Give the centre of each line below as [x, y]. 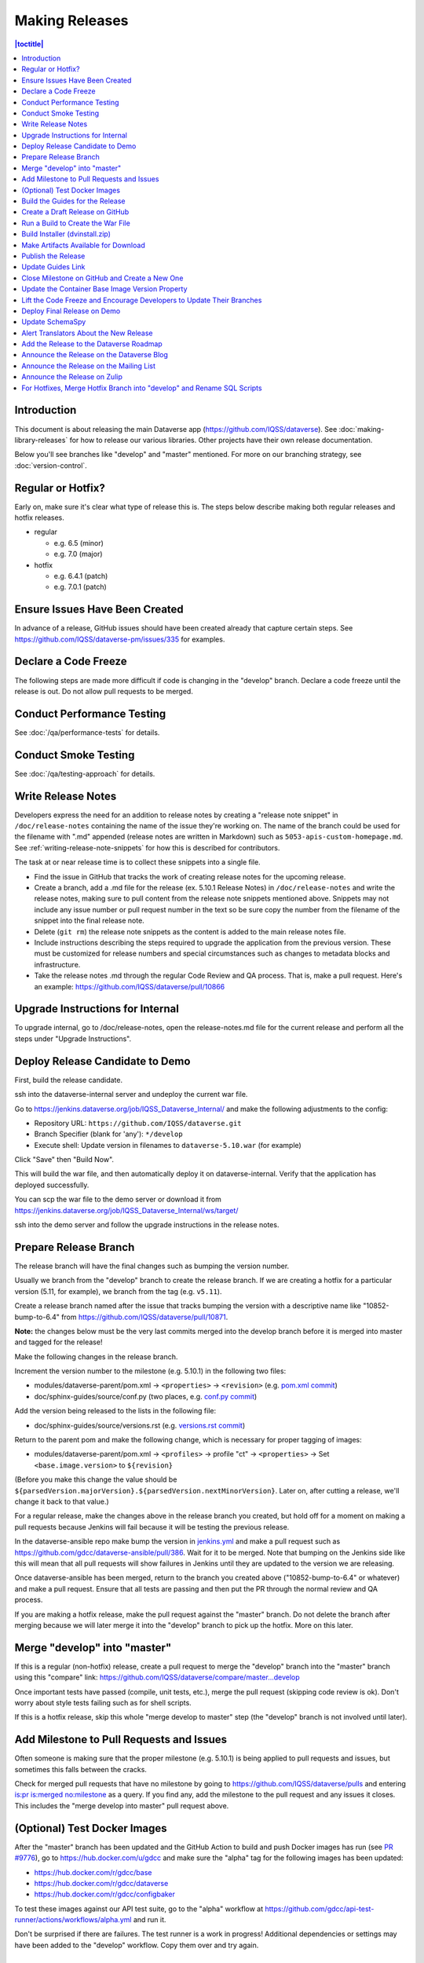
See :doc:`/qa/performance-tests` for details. [87, 732]
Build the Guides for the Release [73, 201]
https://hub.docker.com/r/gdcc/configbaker [105, 1894]
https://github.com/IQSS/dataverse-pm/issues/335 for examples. [120, 639]
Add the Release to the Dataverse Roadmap [92, 344]
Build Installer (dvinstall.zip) [66, 234]
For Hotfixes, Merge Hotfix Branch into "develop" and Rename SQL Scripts [142, 388]
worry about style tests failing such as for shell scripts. [103, 1702]
